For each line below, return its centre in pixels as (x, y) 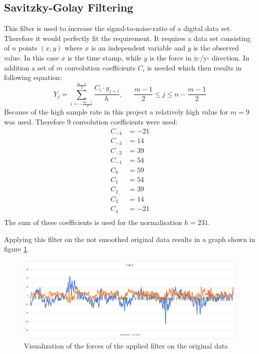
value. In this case (31, 57)
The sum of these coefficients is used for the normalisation (93, 222)
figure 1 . (16, 249)
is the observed (216, 48)
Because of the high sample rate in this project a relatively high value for (116, 112)
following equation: (33, 77)
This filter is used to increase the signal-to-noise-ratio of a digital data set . (118, 28)
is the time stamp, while (105, 57)
